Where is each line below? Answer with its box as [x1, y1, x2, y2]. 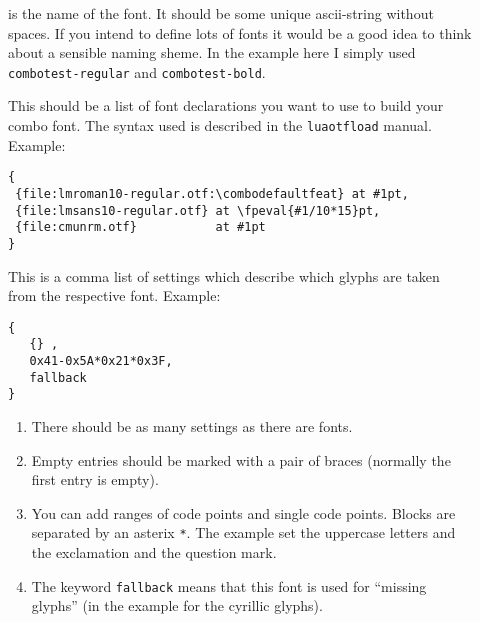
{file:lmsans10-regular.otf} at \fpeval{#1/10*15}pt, [15, 203, 381, 218]
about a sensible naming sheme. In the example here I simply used [8, 42, 416, 63]
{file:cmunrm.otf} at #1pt [15, 220, 266, 235]
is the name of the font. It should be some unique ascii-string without [8, 3, 434, 23]
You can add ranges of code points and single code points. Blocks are [31, 502, 456, 523]
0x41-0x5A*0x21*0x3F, [29, 354, 173, 369]
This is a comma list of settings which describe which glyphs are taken [8, 265, 440, 286]
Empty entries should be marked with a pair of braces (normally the [31, 449, 451, 470]
